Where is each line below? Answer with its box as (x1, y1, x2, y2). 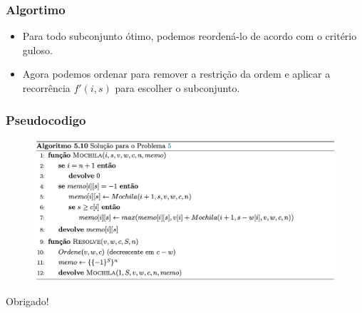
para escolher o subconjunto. (115, 81, 240, 95)
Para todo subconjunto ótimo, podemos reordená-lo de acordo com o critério (22, 29, 357, 43)
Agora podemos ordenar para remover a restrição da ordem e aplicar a (22, 66, 331, 81)
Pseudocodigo (6, 111, 86, 128)
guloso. (22, 42, 53, 57)
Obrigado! (6, 293, 49, 308)
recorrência (22, 81, 71, 95)
